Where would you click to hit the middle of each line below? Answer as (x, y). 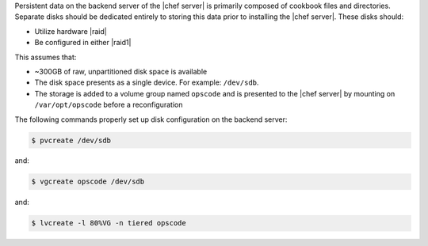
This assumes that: (46, 57)
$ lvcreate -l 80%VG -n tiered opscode (109, 223)
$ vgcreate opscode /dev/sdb (88, 182)
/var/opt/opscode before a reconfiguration (109, 105)
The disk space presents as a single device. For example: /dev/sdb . (147, 82)
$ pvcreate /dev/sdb (71, 140)
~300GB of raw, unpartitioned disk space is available (121, 71)
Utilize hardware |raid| (71, 31)
